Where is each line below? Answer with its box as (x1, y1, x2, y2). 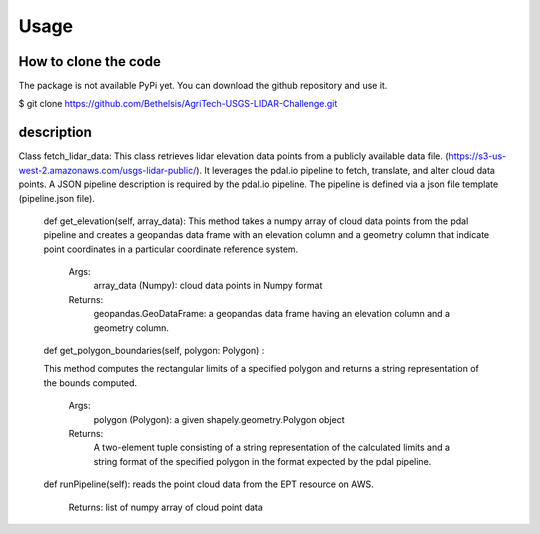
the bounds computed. (43, 376, 138, 389)
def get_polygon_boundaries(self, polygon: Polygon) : (43, 345, 265, 357)
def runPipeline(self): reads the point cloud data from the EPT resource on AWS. (43, 478, 374, 490)
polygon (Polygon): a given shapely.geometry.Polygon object (93, 413, 345, 425)
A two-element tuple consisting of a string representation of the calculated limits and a (93, 441, 450, 454)
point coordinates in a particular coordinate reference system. (43, 243, 299, 255)
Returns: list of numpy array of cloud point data (68, 501, 264, 513)
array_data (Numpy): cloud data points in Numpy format (93, 280, 323, 292)
